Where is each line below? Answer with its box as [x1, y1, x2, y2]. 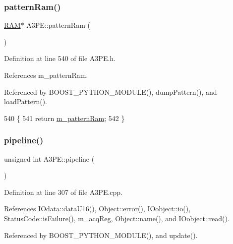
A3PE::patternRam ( [26, 20, 90, 30]
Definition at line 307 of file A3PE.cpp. [4, 186, 123, 197]
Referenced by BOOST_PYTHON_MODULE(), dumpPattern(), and [4, 86, 217, 97]
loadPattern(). [4, 96, 47, 107]
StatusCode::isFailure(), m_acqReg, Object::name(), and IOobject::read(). [4, 213, 230, 223]
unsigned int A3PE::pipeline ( [4, 153, 95, 164]
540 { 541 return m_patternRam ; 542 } [4, 113, 125, 123]
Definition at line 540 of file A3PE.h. [4, 53, 116, 63]
